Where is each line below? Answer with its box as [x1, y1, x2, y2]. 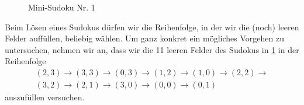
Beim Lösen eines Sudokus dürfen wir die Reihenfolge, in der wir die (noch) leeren [5, 20, 299, 33]
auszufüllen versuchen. [5, 91, 85, 103]
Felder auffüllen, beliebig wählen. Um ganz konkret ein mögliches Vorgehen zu [5, 32, 284, 44]
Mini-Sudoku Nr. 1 [28, 1, 95, 13]
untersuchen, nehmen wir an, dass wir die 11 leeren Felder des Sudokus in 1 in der [5, 43, 299, 55]
